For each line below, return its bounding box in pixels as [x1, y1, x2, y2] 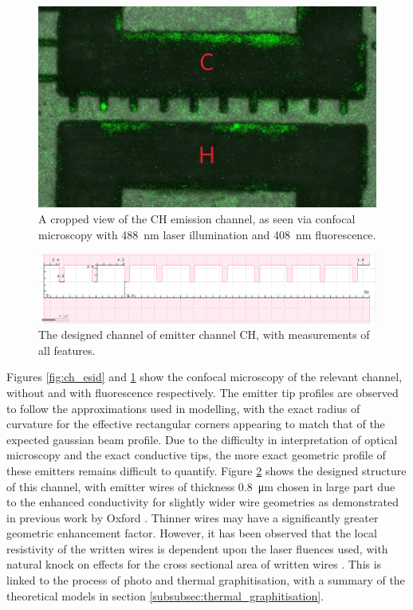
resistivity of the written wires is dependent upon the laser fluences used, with [6, 540, 388, 557]
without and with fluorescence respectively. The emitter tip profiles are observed [6, 384, 399, 400]
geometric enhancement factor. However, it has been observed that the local [6, 525, 377, 541]
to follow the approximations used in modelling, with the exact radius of [6, 399, 360, 416]
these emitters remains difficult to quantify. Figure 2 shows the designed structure [6, 462, 407, 478]
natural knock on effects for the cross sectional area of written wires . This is [6, 556, 382, 573]
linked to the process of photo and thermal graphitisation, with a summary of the [6, 572, 405, 588]
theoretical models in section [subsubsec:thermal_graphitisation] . [6, 587, 324, 604]
